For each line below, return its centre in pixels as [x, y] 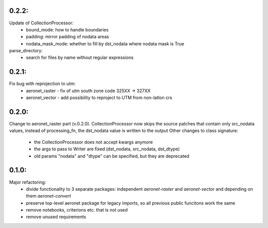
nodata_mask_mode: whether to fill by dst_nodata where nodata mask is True [105, 44]
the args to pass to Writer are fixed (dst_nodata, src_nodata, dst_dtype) [107, 149]
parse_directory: [26, 51]
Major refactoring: [28, 182]
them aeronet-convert [49, 196]
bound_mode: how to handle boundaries [67, 29]
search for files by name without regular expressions [80, 58]
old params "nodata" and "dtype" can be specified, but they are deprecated [112, 156]
